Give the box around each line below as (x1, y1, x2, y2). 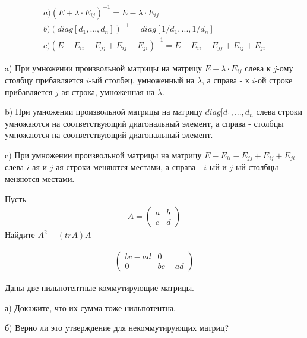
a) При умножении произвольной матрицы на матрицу (5, 61, 202, 74)
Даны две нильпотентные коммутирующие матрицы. (5, 281, 194, 293)
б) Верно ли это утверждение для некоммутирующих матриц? (5, 321, 229, 334)
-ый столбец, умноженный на (89, 74, 195, 86)
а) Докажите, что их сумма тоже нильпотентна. (5, 301, 176, 314)
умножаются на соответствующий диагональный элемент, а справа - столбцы (5, 117, 284, 129)
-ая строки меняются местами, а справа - (53, 161, 201, 173)
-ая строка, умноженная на (58, 85, 155, 98)
